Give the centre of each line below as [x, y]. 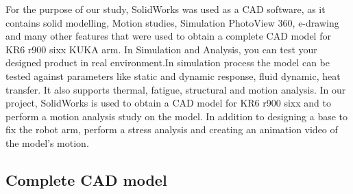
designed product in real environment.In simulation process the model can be [168, 63]
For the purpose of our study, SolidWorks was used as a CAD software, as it [166, 9]
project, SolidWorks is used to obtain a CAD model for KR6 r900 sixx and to [168, 103]
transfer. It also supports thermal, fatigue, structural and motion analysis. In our [176, 89]
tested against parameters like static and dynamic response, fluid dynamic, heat [173, 75]
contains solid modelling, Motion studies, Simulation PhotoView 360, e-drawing [172, 22]
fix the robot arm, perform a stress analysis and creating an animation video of [172, 129]
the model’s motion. [47, 142]
